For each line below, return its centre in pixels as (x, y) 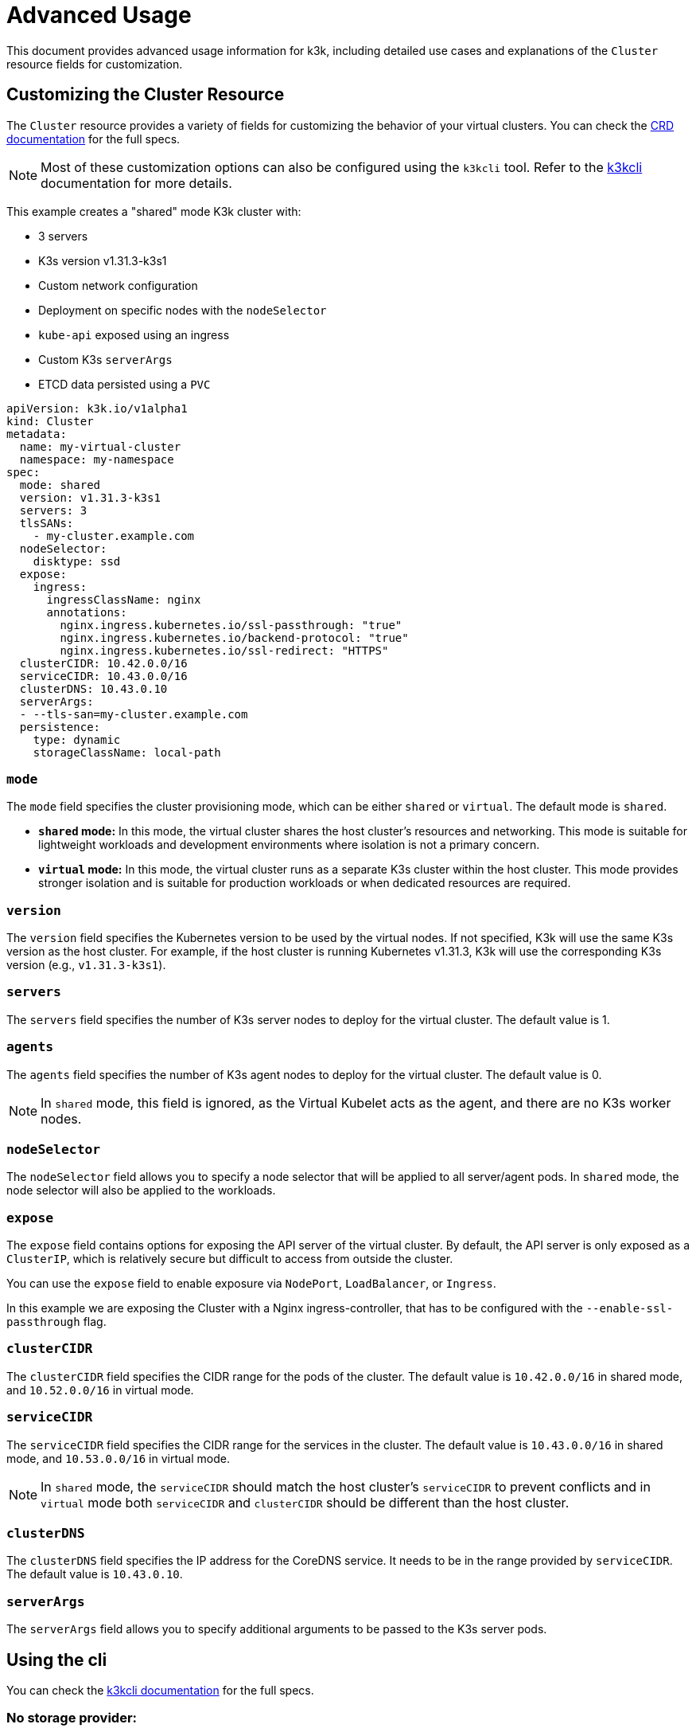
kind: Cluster (50, 421)
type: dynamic (77, 739)
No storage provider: (72, 1718)
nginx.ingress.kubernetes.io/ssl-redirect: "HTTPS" (224, 650)
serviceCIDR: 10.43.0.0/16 (103, 676)
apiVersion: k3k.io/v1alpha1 (97, 408)
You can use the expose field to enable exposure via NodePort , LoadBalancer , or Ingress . (251, 1284)
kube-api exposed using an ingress (134, 334)
